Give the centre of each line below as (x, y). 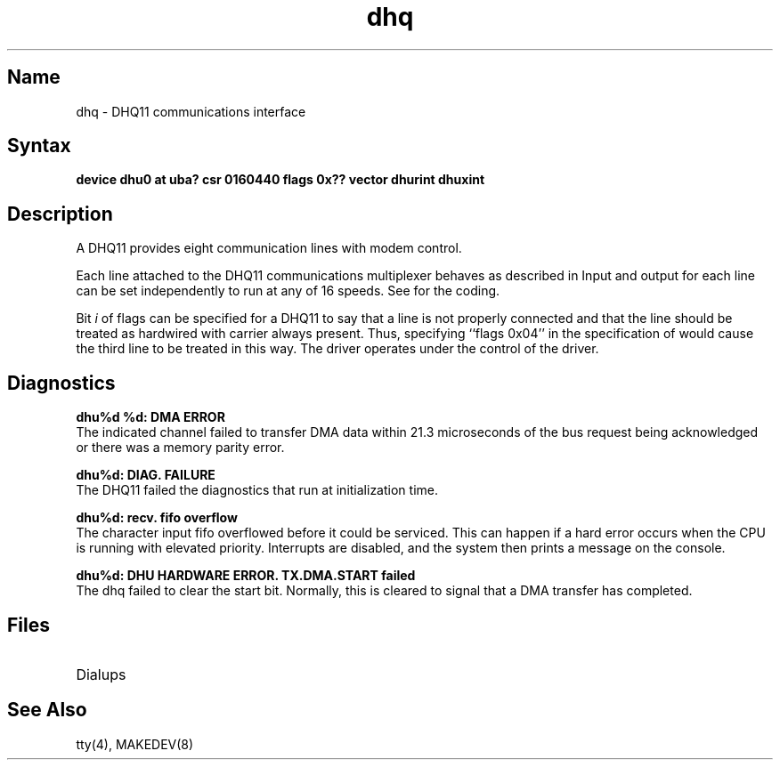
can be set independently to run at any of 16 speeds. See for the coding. (288, 291)
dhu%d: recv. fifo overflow (157, 518)
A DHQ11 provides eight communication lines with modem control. (269, 248)
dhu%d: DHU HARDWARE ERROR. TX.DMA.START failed (246, 576)
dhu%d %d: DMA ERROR (150, 417)
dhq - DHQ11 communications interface (191, 111)
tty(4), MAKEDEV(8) (135, 744)
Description (60, 214)
